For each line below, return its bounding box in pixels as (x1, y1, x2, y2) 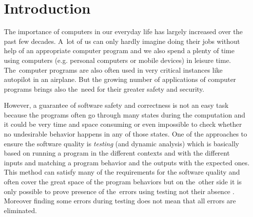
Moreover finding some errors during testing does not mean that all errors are (4, 196, 236, 206)
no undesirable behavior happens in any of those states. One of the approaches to (4, 129, 247, 139)
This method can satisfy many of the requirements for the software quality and (4, 167, 240, 177)
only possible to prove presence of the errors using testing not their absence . (4, 186, 234, 196)
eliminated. (4, 205, 37, 215)
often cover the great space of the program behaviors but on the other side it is (4, 177, 242, 187)
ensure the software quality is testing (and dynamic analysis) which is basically (4, 138, 239, 148)
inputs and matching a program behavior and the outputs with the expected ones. (4, 157, 250, 167)
